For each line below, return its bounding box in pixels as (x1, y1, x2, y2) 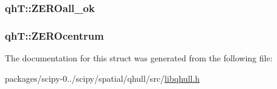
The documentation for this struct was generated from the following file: (5, 52, 273, 64)
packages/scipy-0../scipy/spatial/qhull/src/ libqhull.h (5, 72, 200, 84)
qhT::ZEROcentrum (5, 28, 104, 43)
